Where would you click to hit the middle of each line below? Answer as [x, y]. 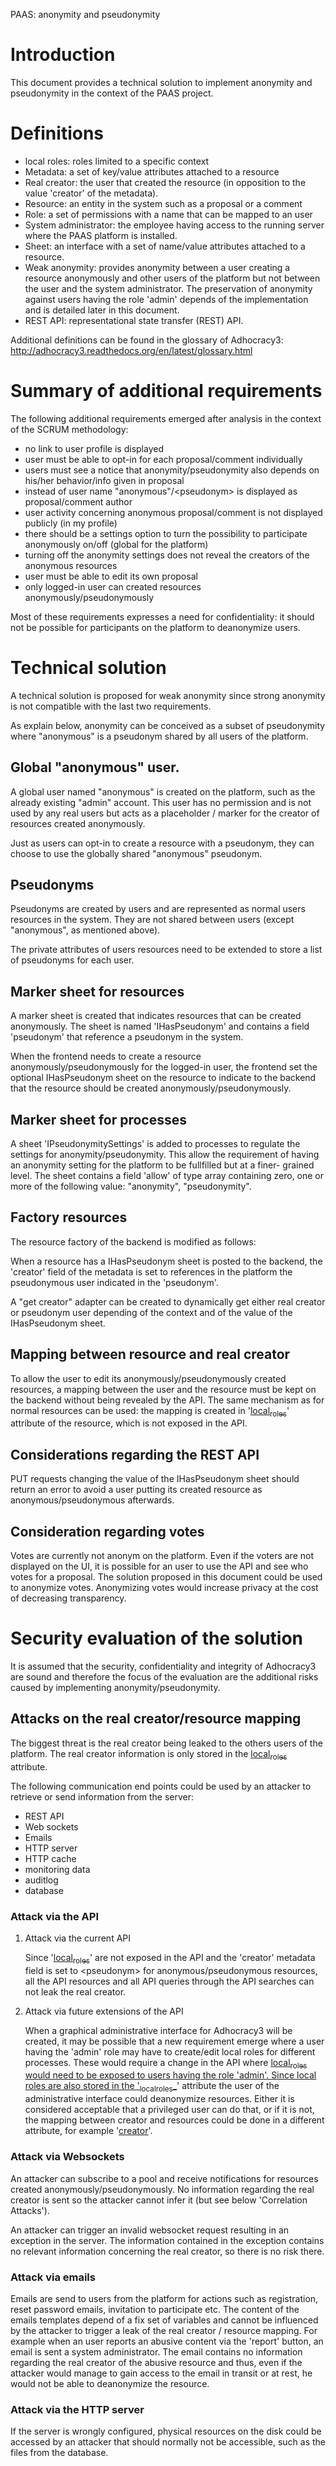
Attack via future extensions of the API [104, 2011]
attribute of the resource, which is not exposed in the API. [129, 1423]
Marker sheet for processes [99, 1119]
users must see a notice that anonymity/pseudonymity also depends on [172, 470]
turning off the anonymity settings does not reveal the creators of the [167, 555]
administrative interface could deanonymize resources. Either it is [159, 2099]
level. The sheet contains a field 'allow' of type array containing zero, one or [167, 1175]
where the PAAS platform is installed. [101, 235]
